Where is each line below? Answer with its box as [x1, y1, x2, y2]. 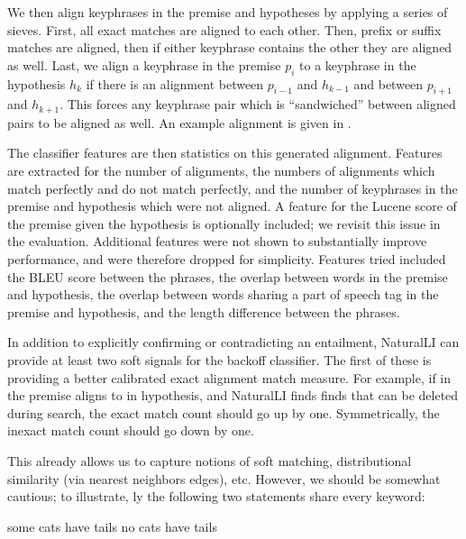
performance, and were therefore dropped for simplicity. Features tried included [7, 249, 446, 268]
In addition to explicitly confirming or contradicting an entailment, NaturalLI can [7, 333, 460, 352]
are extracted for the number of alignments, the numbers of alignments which [7, 161, 435, 180]
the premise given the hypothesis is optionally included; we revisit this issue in [7, 214, 441, 233]
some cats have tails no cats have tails [7, 516, 217, 535]
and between [353, 74, 424, 93]
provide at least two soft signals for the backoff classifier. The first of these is [7, 350, 432, 369]
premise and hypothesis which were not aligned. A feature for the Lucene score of [7, 196, 457, 215]
